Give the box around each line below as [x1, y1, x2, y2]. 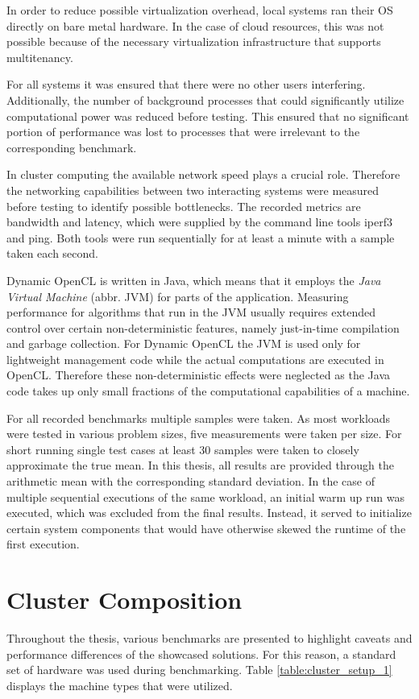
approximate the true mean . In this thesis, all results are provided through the [6, 457, 394, 474]
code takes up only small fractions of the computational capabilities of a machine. [6, 383, 410, 399]
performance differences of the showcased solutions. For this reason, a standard [6, 645, 396, 662]
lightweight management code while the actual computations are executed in [6, 350, 384, 367]
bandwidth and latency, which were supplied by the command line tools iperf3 [6, 213, 392, 230]
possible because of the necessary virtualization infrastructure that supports [6, 33, 381, 50]
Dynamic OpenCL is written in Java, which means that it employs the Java [6, 271, 381, 288]
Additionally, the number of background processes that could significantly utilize [6, 91, 404, 108]
